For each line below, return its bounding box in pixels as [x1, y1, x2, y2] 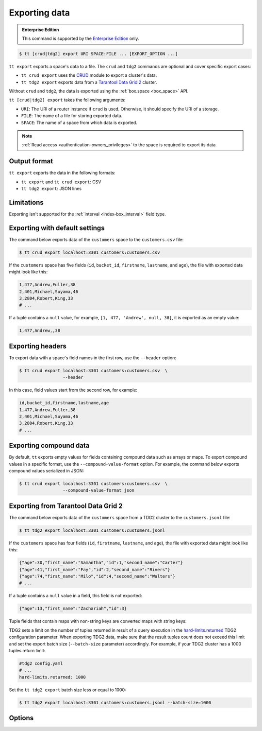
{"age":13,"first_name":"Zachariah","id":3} [19, 606, 127, 611]
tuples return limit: [9, 648, 46, 653]
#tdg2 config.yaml [19, 661, 63, 666]
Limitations [9, 198, 44, 207]
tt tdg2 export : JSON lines [21, 186, 82, 191]
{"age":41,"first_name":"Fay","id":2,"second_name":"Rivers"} [19, 567, 170, 572]
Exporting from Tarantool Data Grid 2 [9, 502, 123, 510]
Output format [9, 157, 53, 165]
